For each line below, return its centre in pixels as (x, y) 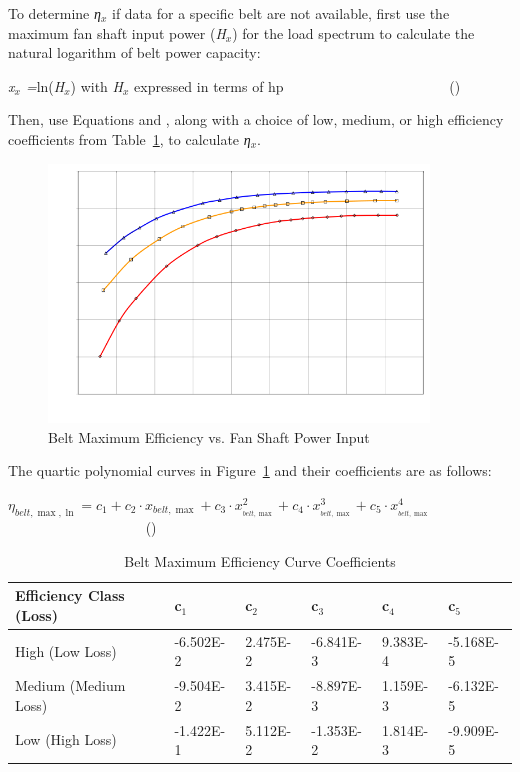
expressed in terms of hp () (297, 85)
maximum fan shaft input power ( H (117, 32)
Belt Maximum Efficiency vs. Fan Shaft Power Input (209, 436)
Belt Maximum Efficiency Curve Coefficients (260, 560)
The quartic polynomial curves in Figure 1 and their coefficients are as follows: (250, 470)
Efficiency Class (70, 595)
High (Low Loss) (66, 650)
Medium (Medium (70, 685)
